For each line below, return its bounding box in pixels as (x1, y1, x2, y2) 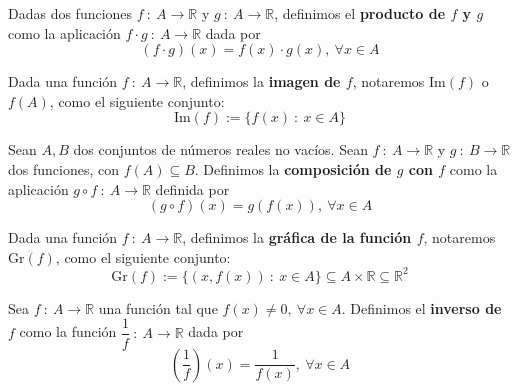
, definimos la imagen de (182, 71, 341, 92)
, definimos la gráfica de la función (182, 227, 412, 248)
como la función (19, 321, 117, 342)
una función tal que (98, 297, 218, 318)
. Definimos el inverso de (341, 297, 502, 318)
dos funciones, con (8, 158, 119, 179)
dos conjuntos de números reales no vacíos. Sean (73, 139, 368, 160)
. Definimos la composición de (194, 158, 392, 179)
